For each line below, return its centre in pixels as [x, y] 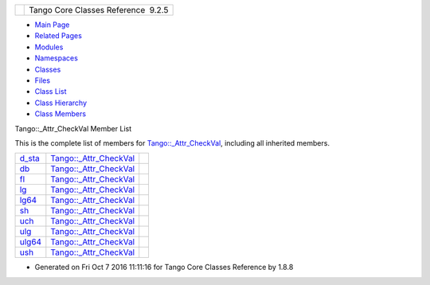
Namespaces [57, 58]
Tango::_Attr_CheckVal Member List [73, 128]
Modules [49, 47]
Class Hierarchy [61, 103]
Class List [51, 92]
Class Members [61, 114]
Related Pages [59, 36]
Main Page [52, 25]
